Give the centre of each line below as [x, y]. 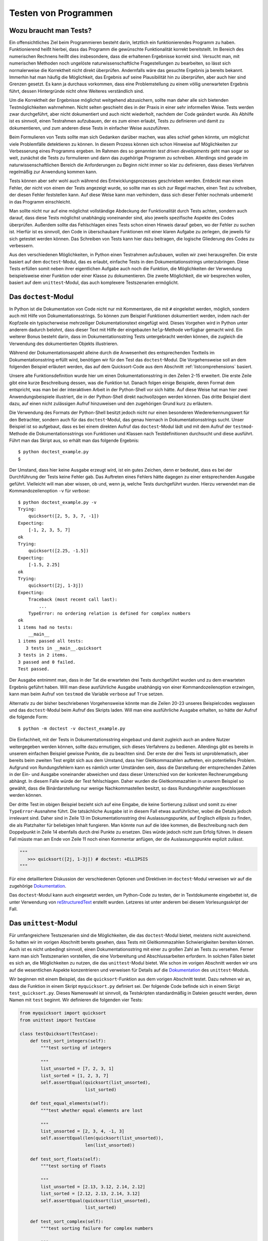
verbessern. [22, 245]
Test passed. [34, 669]
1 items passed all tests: [51, 641]
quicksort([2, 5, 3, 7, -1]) [64, 516]
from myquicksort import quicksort [63, 1013]
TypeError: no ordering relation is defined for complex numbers [109, 613]
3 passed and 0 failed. [47, 662]
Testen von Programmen [61, 13]
